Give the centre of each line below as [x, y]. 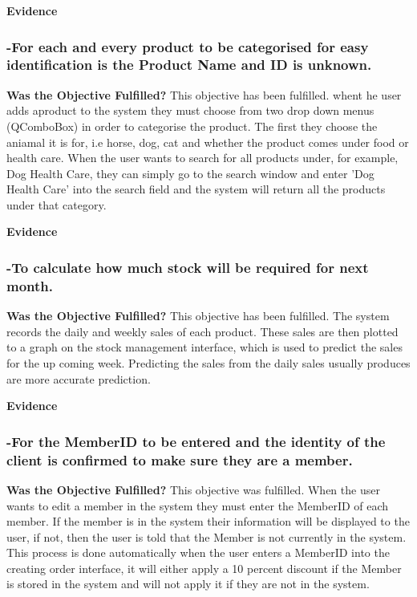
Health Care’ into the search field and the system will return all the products [196, 189]
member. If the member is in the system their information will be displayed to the [208, 521]
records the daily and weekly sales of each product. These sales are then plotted [202, 331]
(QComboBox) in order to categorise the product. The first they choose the [192, 126]
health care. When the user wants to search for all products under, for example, [202, 158]
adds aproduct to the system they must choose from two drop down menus [190, 110]
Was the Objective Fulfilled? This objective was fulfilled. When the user [193, 489]
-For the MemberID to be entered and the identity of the [196, 441]
